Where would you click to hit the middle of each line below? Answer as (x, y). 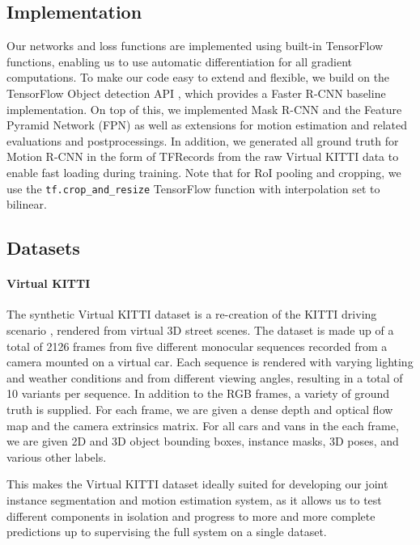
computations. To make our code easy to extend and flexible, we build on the (198, 77)
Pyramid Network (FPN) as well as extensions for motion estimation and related (207, 125)
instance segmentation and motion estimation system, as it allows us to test (194, 499)
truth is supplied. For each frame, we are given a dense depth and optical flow (200, 409)
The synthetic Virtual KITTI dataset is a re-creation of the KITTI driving (192, 314)
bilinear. (27, 204)
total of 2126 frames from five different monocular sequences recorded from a (197, 346)
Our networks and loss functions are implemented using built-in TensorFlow (195, 46)
